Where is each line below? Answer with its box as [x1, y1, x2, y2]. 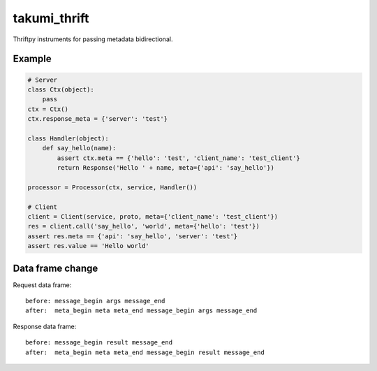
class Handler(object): [27, 134, 110, 143]
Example [13, 53, 52, 65]
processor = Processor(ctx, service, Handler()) [27, 183, 198, 191]
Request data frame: [13, 280, 72, 289]
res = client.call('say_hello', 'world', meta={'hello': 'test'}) [27, 222, 260, 231]
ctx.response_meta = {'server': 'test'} [27, 115, 168, 123]
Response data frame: [13, 322, 77, 330]
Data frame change [13, 262, 98, 274]
